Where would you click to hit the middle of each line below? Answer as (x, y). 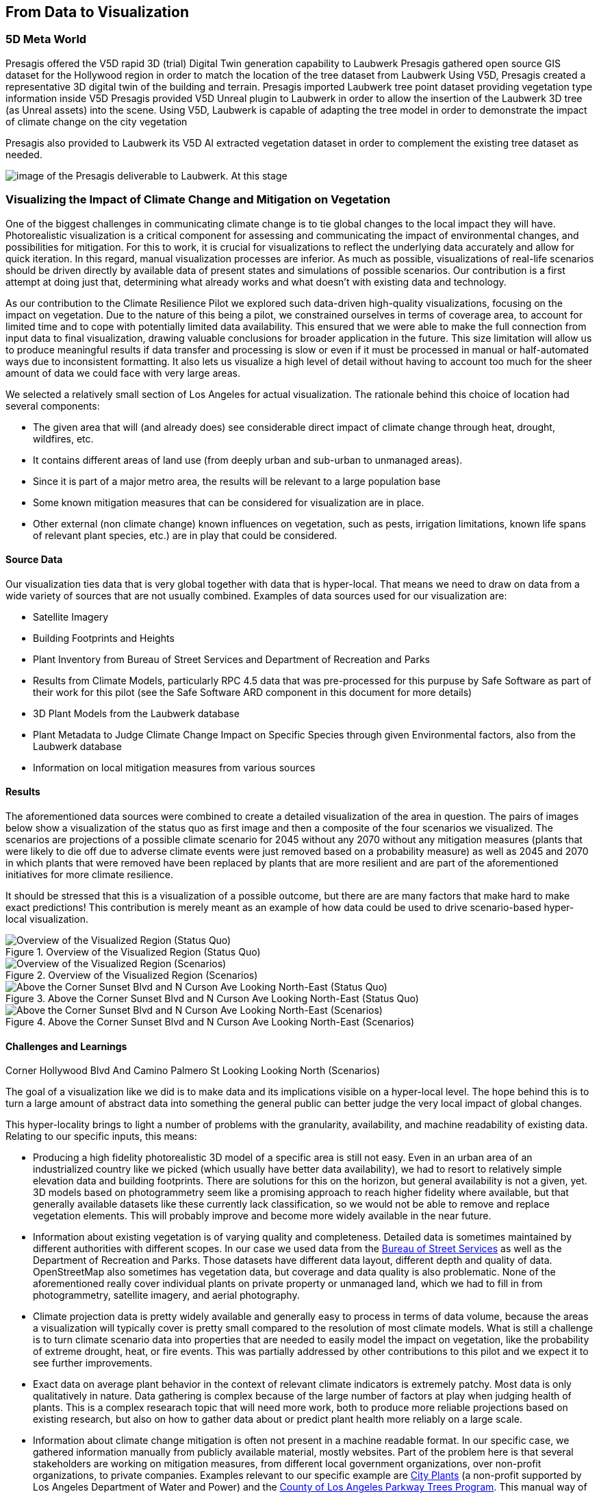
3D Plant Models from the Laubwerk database (136, 713)
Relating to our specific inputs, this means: (101, 1136)
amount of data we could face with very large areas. (123, 373)
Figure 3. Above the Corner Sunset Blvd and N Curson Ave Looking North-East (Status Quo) (212, 998)
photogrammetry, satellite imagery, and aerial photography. (166, 1295)
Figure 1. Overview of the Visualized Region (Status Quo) (133, 951)
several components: (53, 406)
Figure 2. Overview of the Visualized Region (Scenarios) (132, 975)
